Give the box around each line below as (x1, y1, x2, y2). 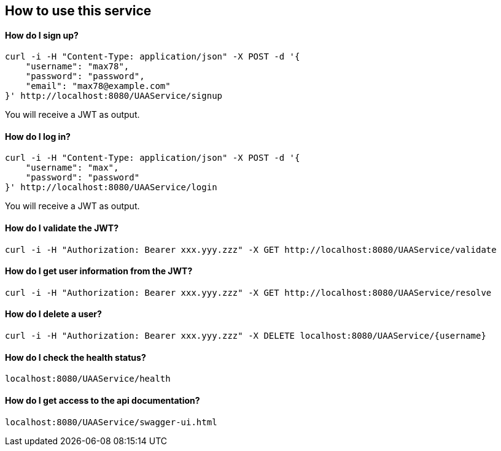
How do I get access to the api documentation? (5, 395, 200, 406)
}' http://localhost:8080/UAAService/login (5, 182, 217, 193)
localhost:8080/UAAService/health (5, 374, 171, 384)
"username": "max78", (25, 61, 130, 72)
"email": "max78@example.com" (25, 81, 171, 91)
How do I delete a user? (5, 309, 102, 320)
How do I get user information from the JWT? (5, 266, 193, 277)
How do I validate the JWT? (5, 223, 119, 234)
